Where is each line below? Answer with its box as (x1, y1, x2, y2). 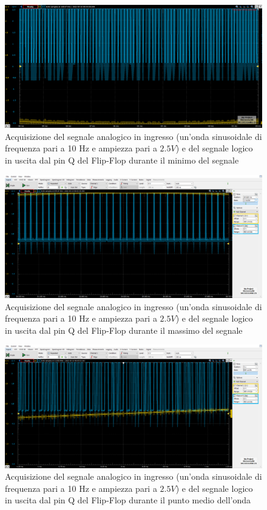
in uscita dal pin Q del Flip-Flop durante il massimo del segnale (5, 323, 243, 336)
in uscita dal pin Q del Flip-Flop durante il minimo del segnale (5, 154, 239, 167)
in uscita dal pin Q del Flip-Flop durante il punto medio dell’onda (5, 494, 251, 506)
